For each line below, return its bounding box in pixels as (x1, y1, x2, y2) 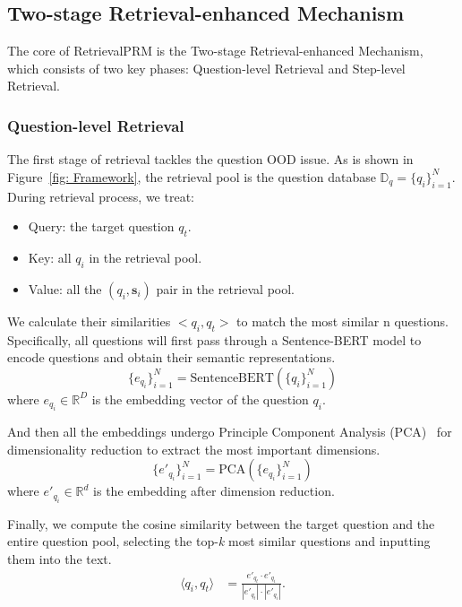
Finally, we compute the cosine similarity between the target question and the (7, 514, 435, 533)
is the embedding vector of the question (91, 389, 309, 408)
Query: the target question (28, 217, 175, 236)
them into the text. (7, 549, 112, 568)
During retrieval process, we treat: (7, 186, 194, 205)
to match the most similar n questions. (236, 311, 449, 330)
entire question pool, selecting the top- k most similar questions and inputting (7, 532, 431, 551)
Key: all (28, 247, 72, 266)
